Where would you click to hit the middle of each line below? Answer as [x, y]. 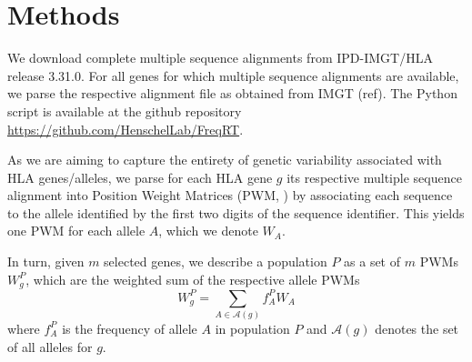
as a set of [372, 261]
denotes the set [417, 328]
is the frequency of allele [130, 328]
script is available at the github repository [125, 111]
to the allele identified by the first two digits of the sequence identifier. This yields [236, 212]
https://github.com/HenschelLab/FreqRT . [126, 129]
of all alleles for [50, 346]
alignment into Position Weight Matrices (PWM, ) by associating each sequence [230, 195]
